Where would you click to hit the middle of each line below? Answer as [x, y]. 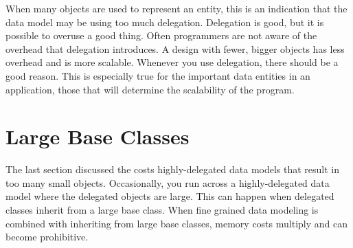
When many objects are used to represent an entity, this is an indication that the [176, 8]
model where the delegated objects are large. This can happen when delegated [170, 196]
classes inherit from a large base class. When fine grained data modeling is [162, 210]
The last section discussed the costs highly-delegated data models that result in [173, 169]
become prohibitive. [47, 237]
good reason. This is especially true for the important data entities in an [158, 75]
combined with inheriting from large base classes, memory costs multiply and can [176, 223]
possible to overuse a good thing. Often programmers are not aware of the [161, 35]
